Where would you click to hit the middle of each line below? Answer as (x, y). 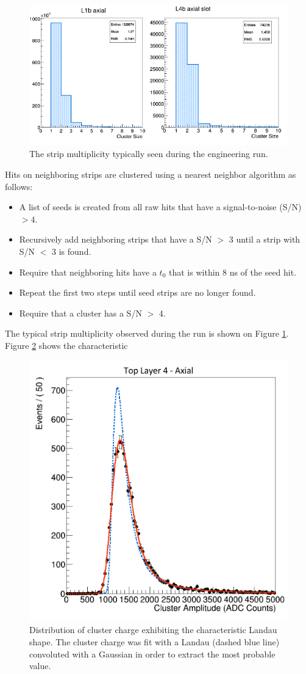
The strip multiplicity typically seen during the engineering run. (149, 154)
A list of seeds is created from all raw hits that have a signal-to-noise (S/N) (160, 207)
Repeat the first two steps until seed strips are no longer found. (137, 292)
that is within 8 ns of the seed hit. (233, 272)
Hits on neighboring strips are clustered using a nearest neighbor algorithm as (151, 174)
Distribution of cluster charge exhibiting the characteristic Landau (153, 630)
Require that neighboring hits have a (88, 272)
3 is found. (72, 251)
